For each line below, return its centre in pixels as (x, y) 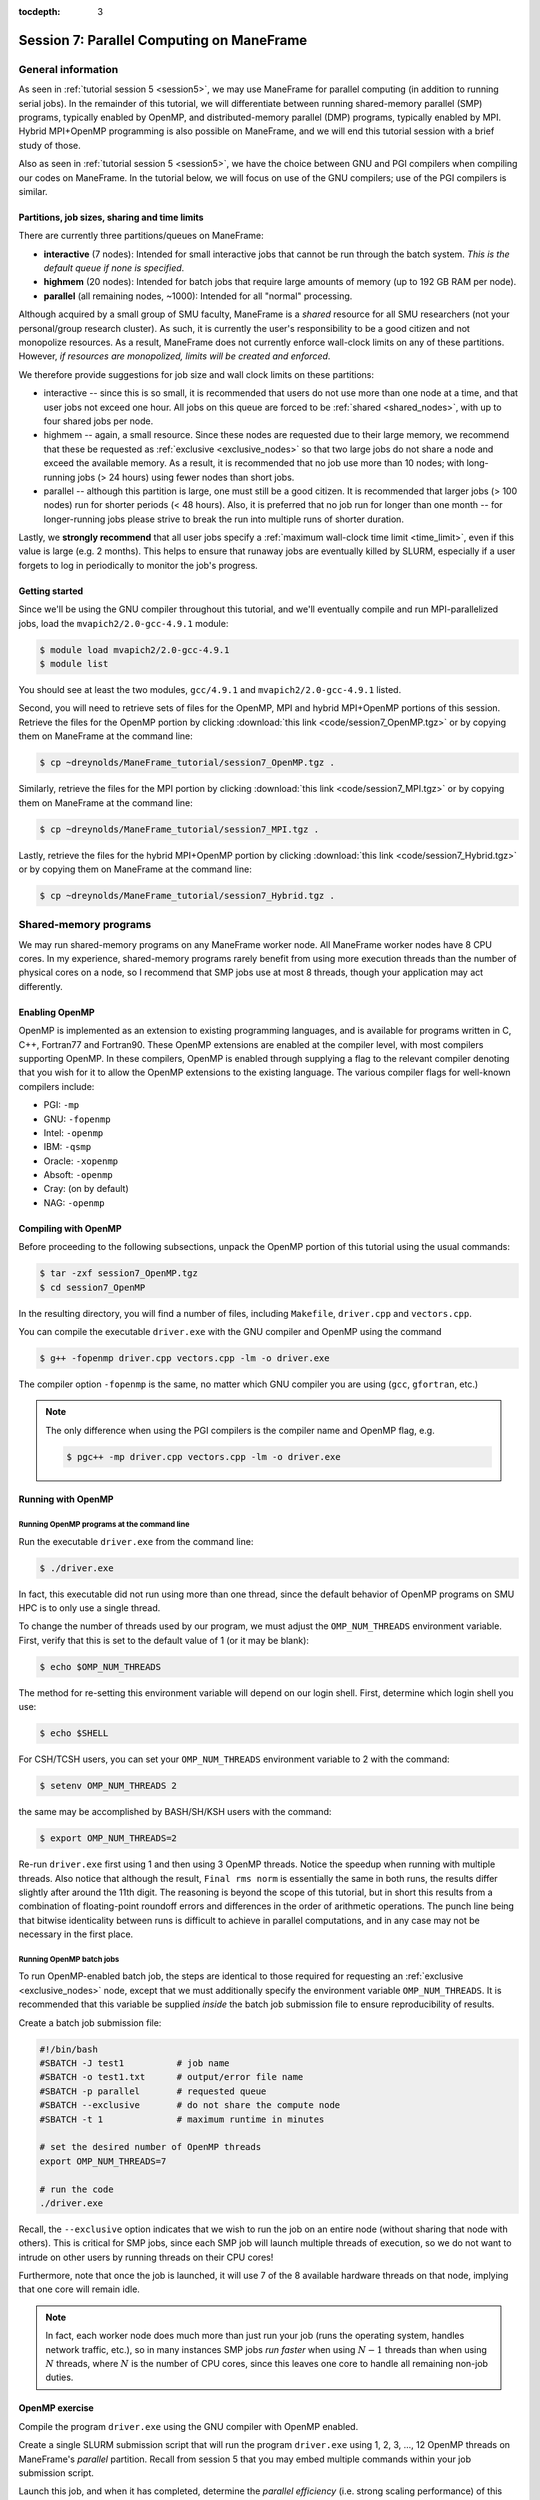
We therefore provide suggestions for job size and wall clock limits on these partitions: (196, 374)
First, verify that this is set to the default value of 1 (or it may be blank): (164, 1640)
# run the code (76, 2189)
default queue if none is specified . (114, 268)
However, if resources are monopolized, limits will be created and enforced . (174, 356)
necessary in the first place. (76, 1934)
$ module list (74, 664)
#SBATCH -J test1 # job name (134, 2063)
